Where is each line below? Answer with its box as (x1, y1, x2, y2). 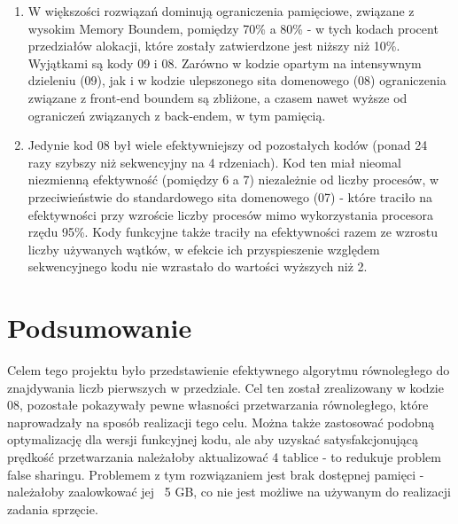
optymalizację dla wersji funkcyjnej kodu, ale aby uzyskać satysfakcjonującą (7, 430, 418, 449)
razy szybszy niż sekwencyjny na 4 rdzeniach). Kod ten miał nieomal (27, 153, 401, 171)
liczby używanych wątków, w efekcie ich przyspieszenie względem (27, 239, 380, 258)
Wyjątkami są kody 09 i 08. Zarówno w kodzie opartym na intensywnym (27, 53, 422, 72)
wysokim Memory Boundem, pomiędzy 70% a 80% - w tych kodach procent (27, 19, 439, 37)
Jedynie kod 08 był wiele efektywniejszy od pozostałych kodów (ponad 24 (27, 136, 428, 154)
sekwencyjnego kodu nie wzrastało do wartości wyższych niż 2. (27, 257, 368, 276)
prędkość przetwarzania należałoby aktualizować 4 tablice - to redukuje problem (7, 448, 441, 465)
